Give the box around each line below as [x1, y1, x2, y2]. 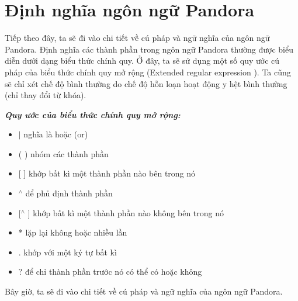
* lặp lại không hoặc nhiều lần [18, 226, 127, 238]
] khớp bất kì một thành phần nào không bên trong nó [27, 206, 224, 219]
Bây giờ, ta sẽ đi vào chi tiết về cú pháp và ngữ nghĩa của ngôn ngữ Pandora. [5, 285, 283, 297]
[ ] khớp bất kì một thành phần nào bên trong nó [18, 167, 196, 179]
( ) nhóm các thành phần [18, 147, 109, 160]
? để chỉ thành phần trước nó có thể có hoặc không [18, 265, 202, 278]
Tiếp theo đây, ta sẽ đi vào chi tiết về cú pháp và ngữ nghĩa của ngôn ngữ [5, 32, 270, 44]
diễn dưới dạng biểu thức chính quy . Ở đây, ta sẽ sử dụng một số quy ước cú [5, 54, 280, 67]
